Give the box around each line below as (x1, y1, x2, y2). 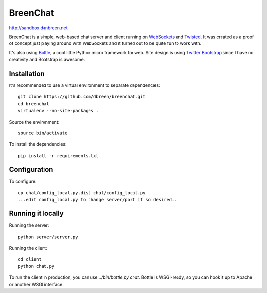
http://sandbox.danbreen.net (9, 25, 68, 31)
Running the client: (9, 245, 47, 251)
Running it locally (9, 209, 64, 218)
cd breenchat (18, 101, 49, 106)
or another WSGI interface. (9, 281, 64, 287)
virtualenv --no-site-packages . (18, 108, 99, 114)
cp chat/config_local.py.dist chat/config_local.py (18, 190, 146, 196)
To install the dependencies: (9, 141, 67, 147)
